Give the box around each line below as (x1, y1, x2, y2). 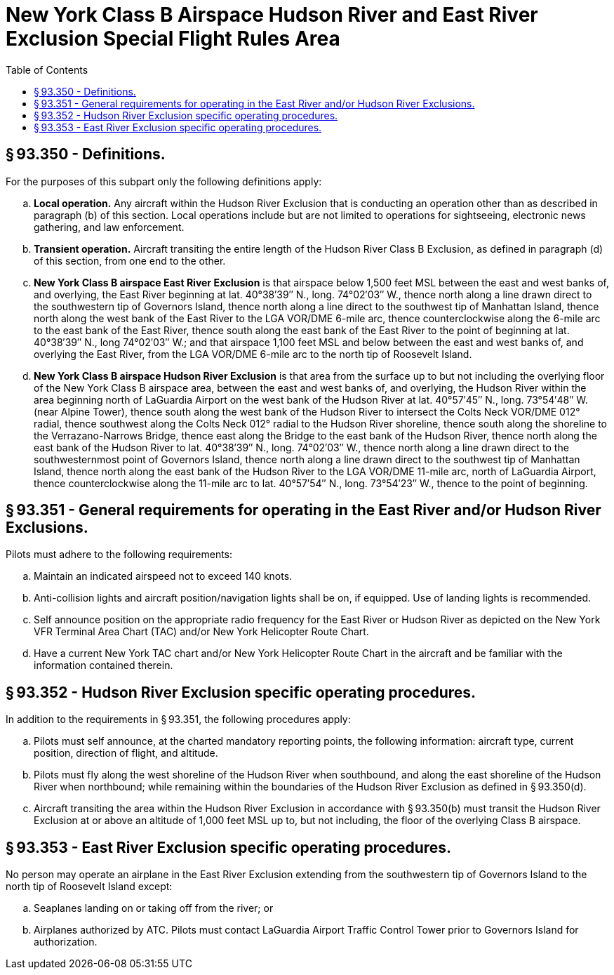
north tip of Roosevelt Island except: (6, 880, 173, 893)
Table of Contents (6, 63, 88, 76)
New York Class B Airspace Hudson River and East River (6, 3, 538, 27)
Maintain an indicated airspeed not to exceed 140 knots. (34, 570, 293, 583)
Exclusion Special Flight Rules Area (6, 27, 340, 51)
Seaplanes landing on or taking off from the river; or (34, 902, 274, 915)
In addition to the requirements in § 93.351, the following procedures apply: (6, 713, 351, 726)
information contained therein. (34, 659, 173, 672)
